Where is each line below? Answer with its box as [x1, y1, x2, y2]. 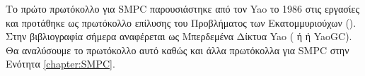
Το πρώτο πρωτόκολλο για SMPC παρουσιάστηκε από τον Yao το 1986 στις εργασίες [6, 1, 360, 15]
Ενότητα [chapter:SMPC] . [6, 56, 115, 71]
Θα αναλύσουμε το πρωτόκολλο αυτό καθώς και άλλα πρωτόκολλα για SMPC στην [6, 42, 349, 57]
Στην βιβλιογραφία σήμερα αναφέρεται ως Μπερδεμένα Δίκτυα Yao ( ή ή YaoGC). [6, 29, 352, 44]
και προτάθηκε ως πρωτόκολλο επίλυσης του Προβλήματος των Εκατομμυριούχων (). [6, 15, 357, 30]
